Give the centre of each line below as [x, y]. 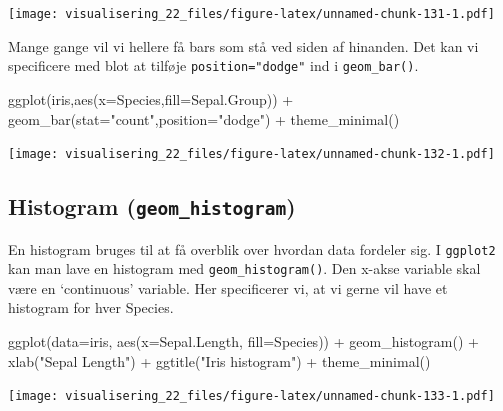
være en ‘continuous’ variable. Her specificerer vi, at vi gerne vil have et [228, 287]
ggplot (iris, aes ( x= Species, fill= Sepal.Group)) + [151, 98]
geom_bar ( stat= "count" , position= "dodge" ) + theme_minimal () [204, 118]
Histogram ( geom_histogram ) [152, 206]
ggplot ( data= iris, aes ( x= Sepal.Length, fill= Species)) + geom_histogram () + [243, 341]
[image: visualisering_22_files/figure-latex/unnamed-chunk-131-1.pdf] [251, 14]
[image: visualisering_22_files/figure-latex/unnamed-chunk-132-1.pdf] [251, 154]
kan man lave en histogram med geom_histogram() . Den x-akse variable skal [244, 268]
